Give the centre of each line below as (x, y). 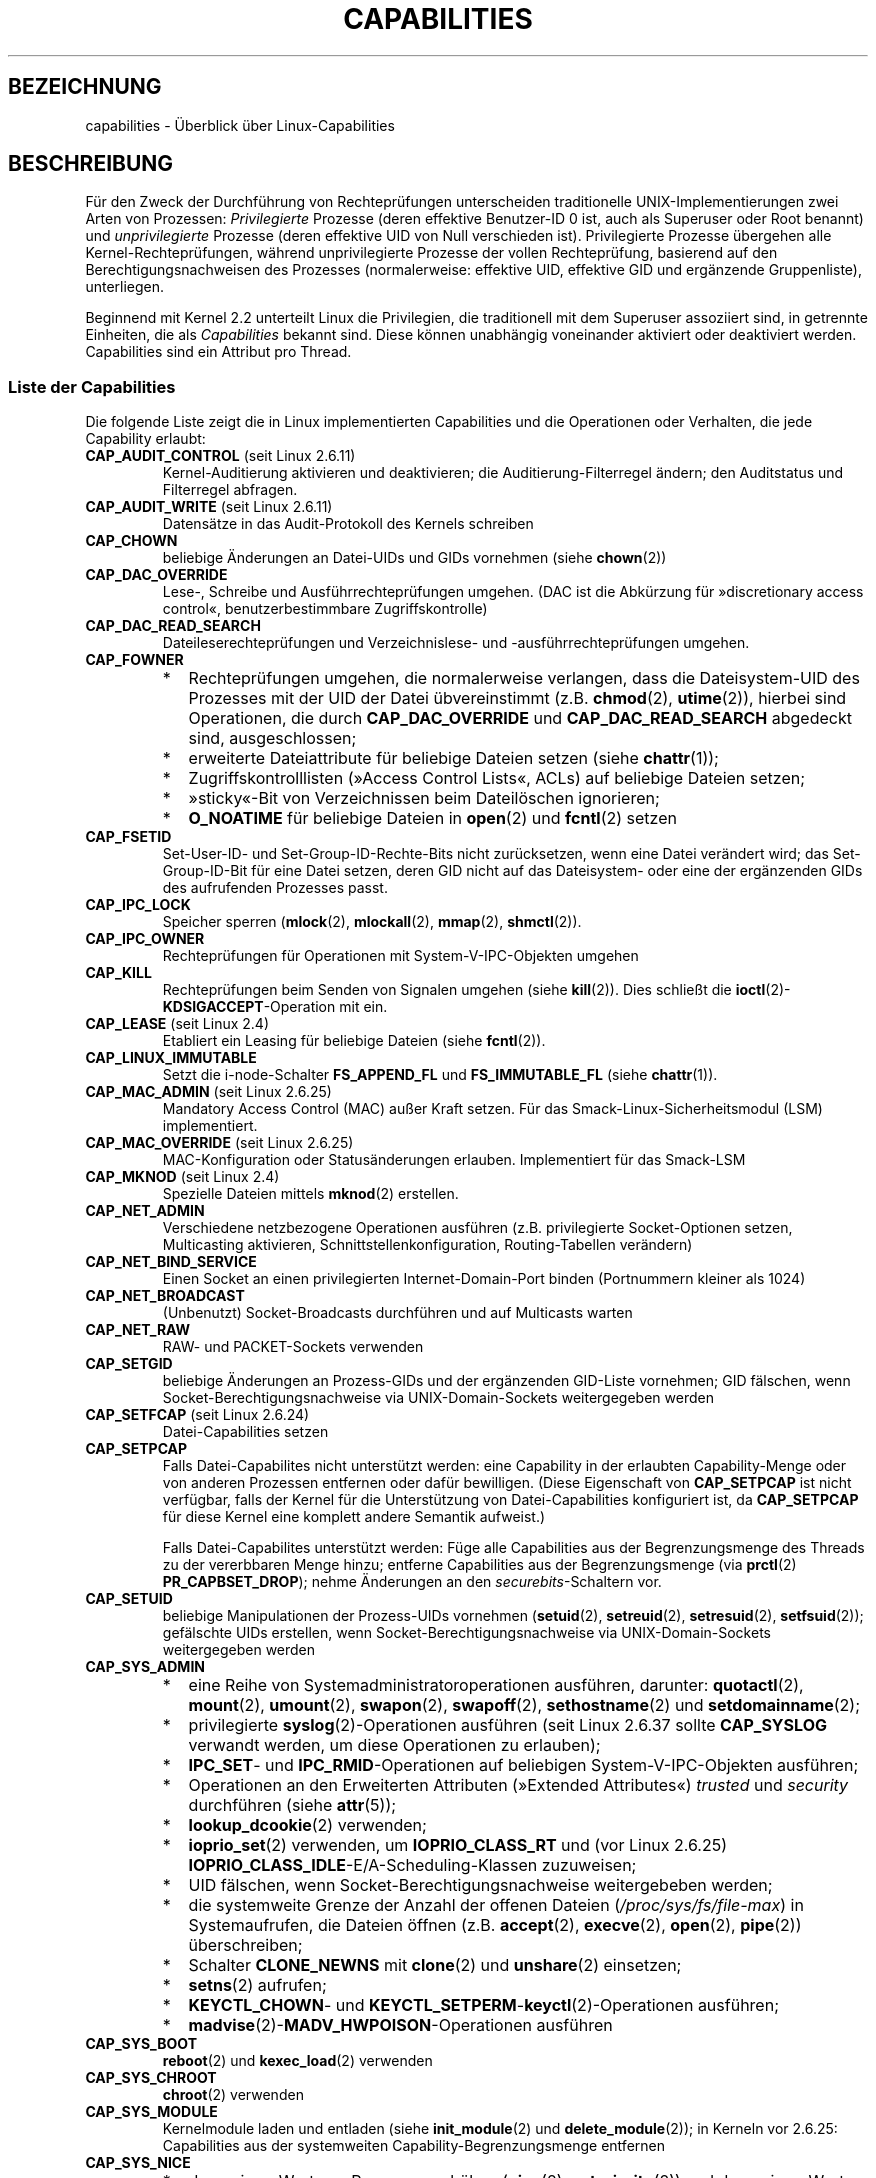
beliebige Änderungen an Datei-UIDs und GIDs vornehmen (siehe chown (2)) (414, 558)
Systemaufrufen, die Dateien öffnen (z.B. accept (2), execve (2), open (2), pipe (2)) (495, 1925)
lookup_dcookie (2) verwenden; (307, 1825)
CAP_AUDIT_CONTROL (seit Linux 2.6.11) (220, 456)
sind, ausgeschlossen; (272, 738)
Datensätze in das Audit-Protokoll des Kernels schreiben (348, 524)
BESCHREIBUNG (91, 164)
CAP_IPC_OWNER (145, 939)
